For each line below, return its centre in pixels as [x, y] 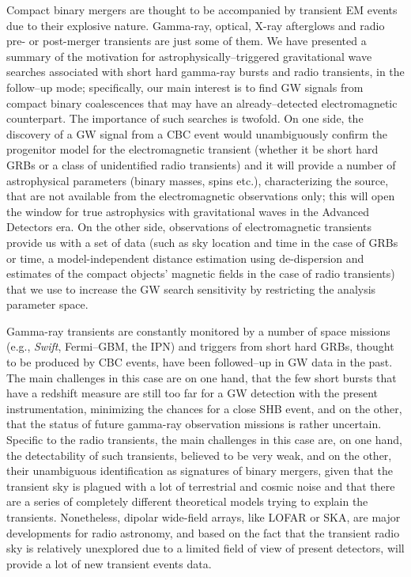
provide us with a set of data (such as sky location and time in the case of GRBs [202, 242]
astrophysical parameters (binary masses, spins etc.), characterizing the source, [198, 180]
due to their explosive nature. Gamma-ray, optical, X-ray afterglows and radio [196, 25]
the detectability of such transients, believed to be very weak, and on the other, [199, 455]
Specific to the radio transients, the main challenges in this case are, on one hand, [204, 440]
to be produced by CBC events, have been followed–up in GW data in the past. [200, 362]
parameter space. [47, 304]
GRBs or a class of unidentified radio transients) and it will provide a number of [201, 164]
